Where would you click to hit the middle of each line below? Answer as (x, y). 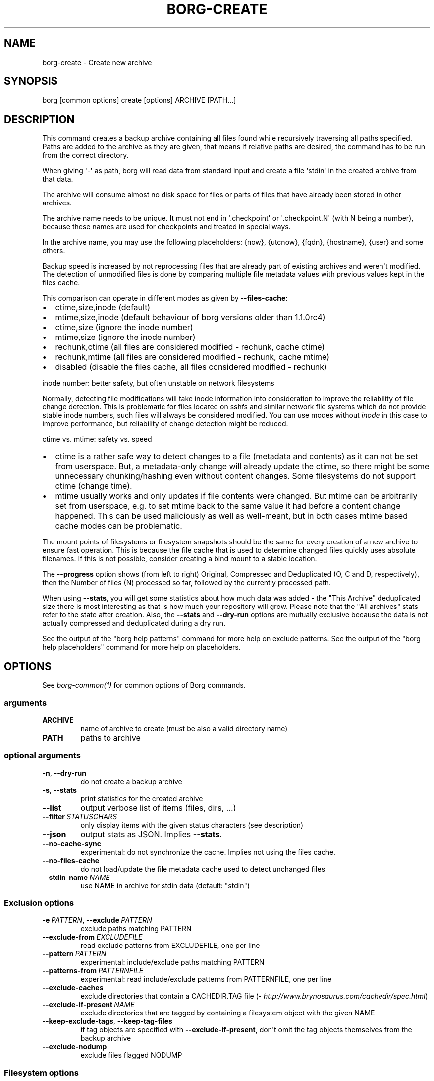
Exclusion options (39, 903)
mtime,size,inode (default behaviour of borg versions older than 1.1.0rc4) (190, 317)
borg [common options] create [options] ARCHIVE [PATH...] (139, 100)
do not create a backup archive (131, 781)
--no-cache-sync (72, 843)
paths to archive (110, 737)
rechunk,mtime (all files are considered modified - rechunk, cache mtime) (192, 357)
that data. (58, 179)
